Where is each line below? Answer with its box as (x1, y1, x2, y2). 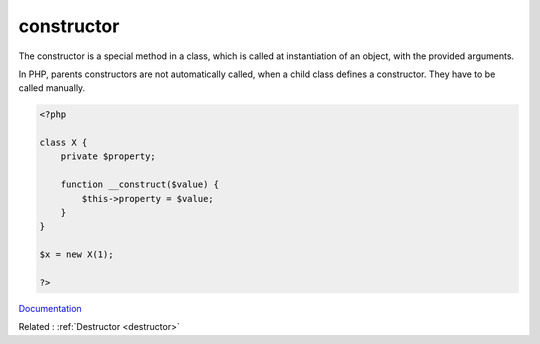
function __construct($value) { (60, 179, 220, 190)
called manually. (18, 82, 86, 94)
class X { (39, 137, 88, 149)
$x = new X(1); (39, 249, 114, 260)
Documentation (18, 302, 82, 314)
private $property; (60, 151, 157, 162)
